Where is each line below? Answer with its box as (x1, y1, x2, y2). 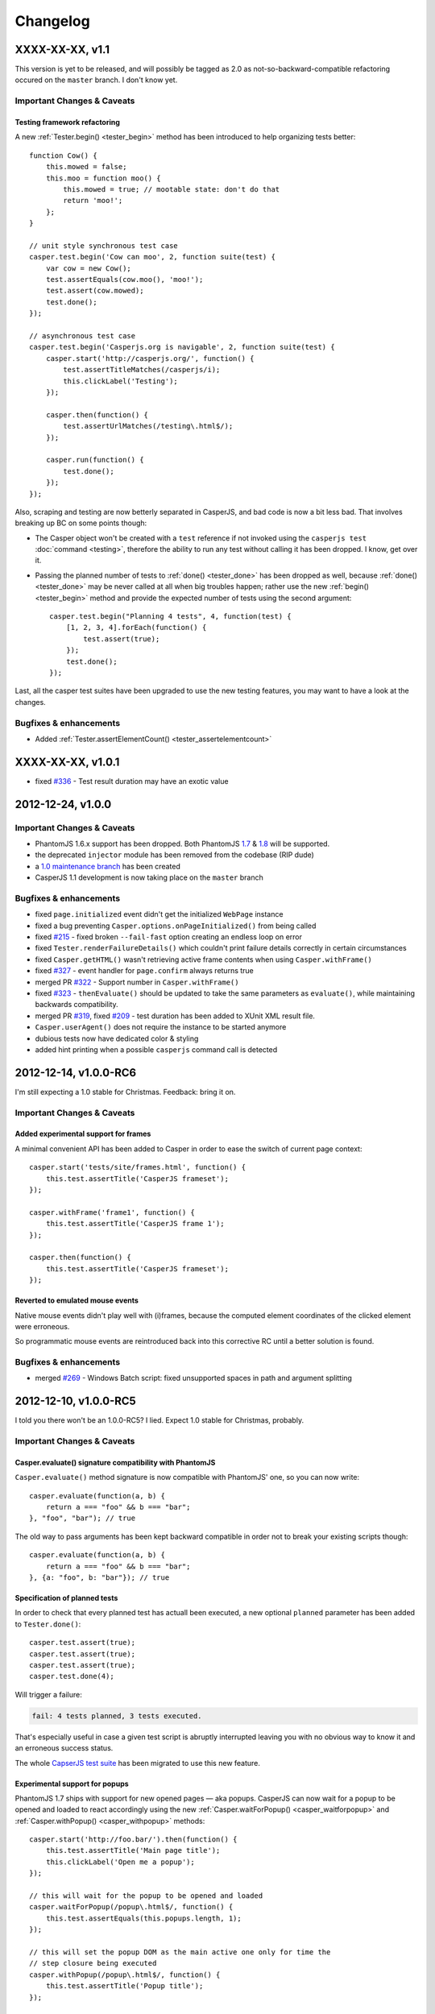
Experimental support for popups (14, 1779, 129, 1788)
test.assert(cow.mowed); (45, 286, 144, 296)
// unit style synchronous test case (29, 241, 179, 250)
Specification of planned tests (14, 1593, 118, 1603)
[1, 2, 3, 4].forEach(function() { (65, 623, 207, 632)
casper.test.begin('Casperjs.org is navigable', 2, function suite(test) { (29, 342, 335, 352)
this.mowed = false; (45, 162, 127, 172)
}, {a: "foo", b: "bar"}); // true (29, 1573, 170, 1582)
